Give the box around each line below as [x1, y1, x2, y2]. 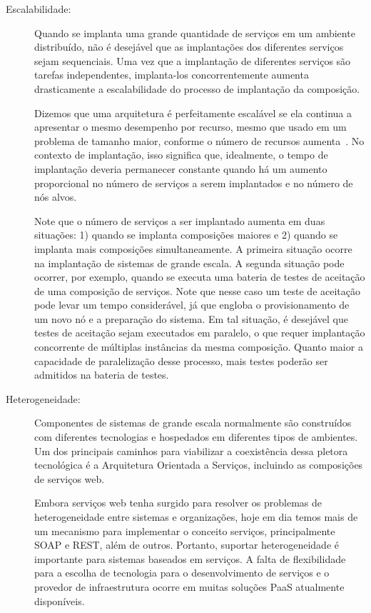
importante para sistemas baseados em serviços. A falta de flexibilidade [34, 551, 346, 566]
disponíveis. [34, 593, 85, 608]
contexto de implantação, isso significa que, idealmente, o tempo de [34, 147, 328, 162]
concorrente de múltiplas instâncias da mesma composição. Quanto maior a [34, 339, 363, 354]
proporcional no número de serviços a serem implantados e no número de [34, 175, 353, 190]
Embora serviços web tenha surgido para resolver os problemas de [34, 495, 322, 510]
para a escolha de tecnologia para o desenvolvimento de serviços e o [34, 565, 330, 580]
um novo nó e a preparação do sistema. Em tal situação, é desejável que [34, 311, 348, 326]
